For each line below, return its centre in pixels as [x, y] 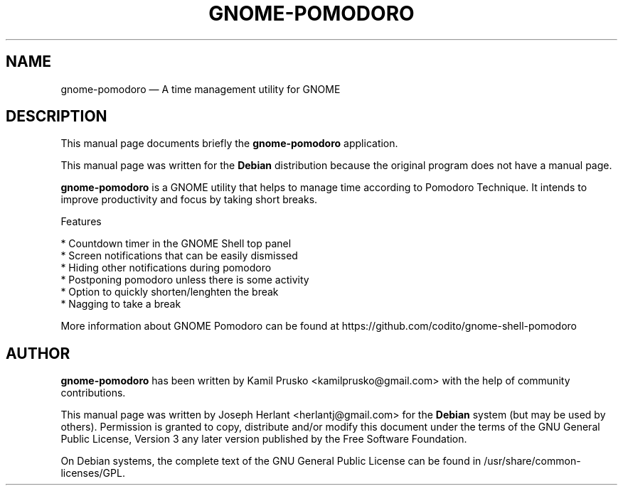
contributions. [93, 393]
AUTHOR [38, 353]
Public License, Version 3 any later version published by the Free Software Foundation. [264, 439]
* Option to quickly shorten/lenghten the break [170, 292]
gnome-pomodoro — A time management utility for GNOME [201, 89]
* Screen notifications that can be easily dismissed [179, 256]
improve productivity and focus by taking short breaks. [189, 200]
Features [81, 222]
